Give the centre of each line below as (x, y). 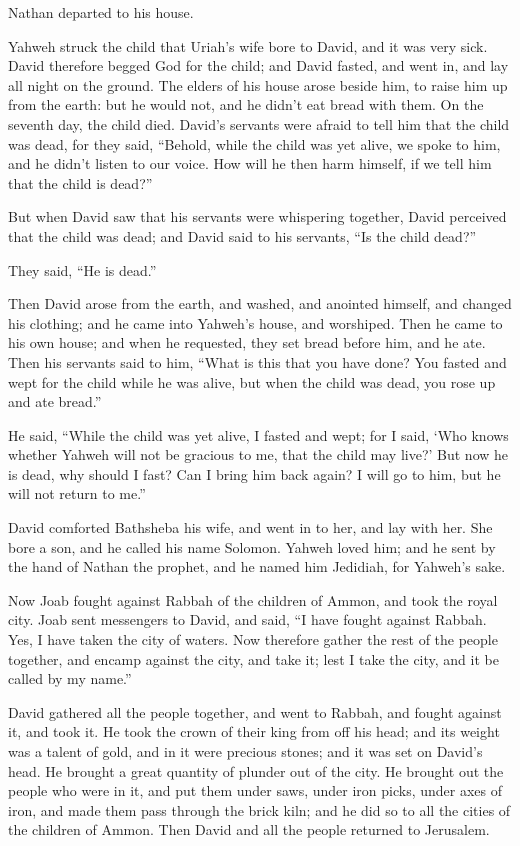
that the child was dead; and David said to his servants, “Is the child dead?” (242, 235)
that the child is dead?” (80, 182)
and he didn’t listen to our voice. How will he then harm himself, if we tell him (250, 163)
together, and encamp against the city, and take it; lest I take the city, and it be (253, 658)
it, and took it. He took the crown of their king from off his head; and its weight (254, 731)
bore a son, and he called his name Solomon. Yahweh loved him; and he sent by (252, 546)
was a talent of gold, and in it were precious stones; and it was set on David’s (245, 751)
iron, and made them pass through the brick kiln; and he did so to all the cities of (259, 809)
